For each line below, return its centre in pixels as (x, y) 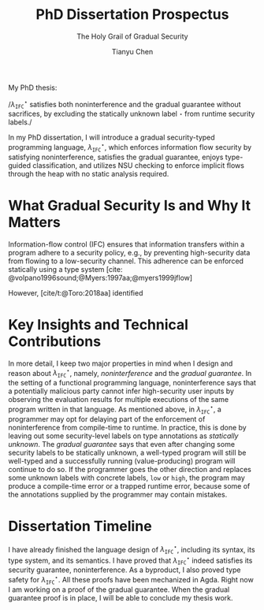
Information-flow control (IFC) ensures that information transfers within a (126, 244)
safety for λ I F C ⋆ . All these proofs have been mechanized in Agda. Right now (131, 580)
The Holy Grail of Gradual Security (132, 36)
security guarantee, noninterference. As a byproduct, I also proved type (125, 570)
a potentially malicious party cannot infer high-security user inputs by (121, 391)
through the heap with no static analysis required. (89, 173)
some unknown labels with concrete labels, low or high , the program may (127, 478)
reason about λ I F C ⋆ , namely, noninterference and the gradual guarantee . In (130, 373)
